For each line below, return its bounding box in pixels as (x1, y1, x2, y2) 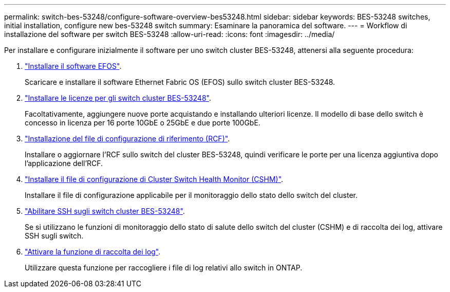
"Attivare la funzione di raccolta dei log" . (25, 247, 161, 256)
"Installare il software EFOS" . (25, 62, 122, 70)
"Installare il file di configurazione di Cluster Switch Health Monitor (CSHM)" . (25, 175, 284, 184)
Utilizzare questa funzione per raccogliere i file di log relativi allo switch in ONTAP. (25, 263, 303, 272)
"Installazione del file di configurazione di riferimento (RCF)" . (25, 134, 230, 143)
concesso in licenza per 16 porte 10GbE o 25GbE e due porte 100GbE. (25, 118, 260, 127)
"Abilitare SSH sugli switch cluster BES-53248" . (25, 207, 185, 215)
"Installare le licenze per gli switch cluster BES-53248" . (25, 94, 211, 102)
